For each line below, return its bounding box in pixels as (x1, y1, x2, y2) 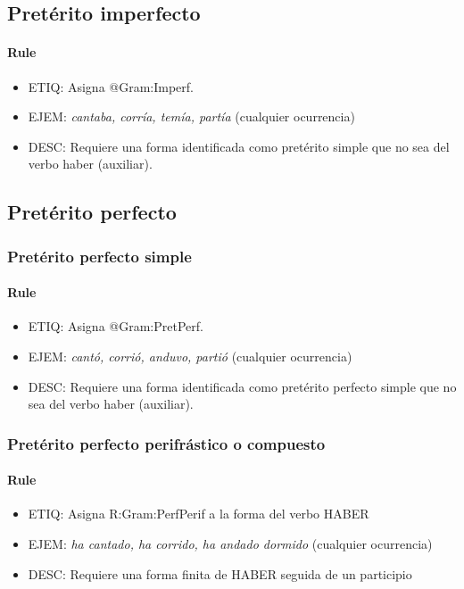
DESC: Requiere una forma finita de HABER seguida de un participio (28, 564, 412, 583)
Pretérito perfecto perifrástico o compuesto (7, 432, 326, 454)
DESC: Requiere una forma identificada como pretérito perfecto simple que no (28, 377, 457, 395)
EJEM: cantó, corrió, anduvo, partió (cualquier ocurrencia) (28, 346, 352, 365)
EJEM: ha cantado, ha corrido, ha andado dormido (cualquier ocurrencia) (28, 534, 433, 552)
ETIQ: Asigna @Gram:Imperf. (28, 77, 194, 95)
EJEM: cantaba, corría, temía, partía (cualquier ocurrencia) (28, 107, 355, 126)
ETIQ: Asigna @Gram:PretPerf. (28, 317, 203, 336)
